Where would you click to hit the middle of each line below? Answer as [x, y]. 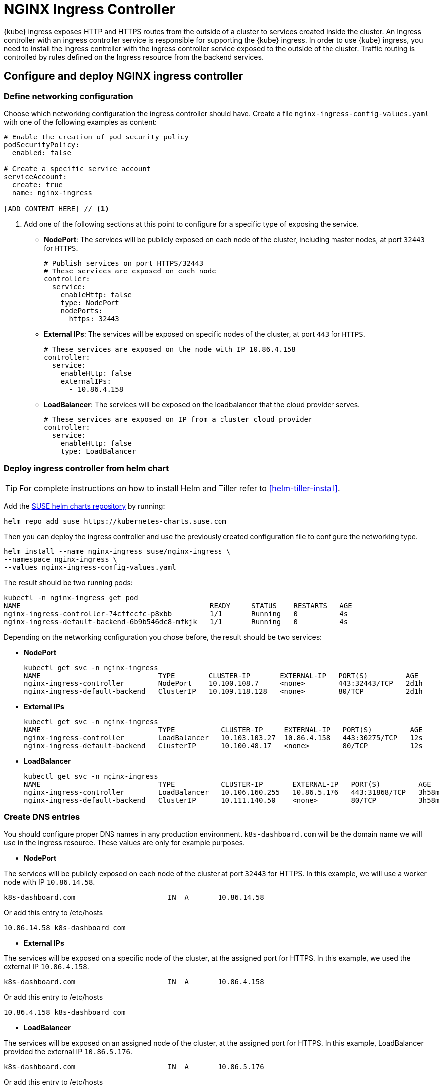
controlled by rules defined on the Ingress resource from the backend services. [134, 57]
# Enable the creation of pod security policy [96, 137]
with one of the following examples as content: [81, 122]
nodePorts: [82, 311]
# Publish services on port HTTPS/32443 [124, 263]
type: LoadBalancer [98, 451]
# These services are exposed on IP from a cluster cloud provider [178, 419]
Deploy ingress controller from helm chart [87, 469]
